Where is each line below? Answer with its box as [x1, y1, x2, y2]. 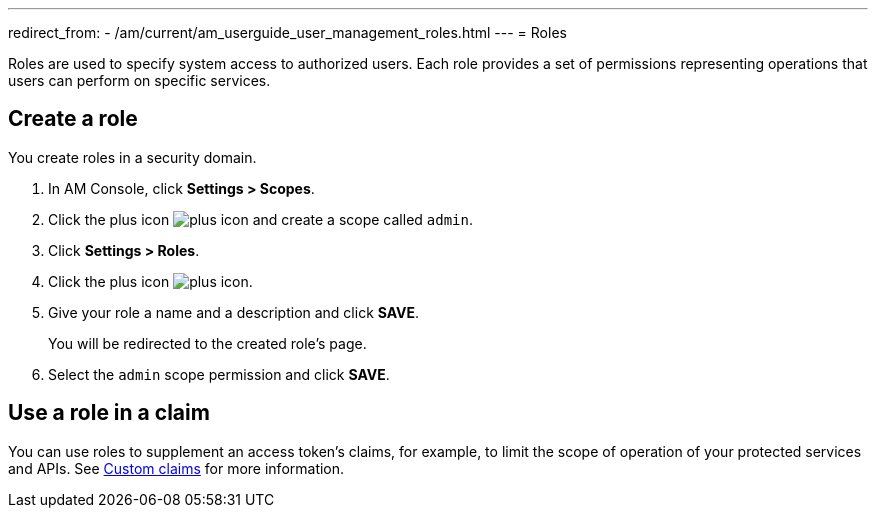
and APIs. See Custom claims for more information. [8, 459, 345, 477]
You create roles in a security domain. [8, 148, 257, 166]
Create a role [8, 106, 138, 132]
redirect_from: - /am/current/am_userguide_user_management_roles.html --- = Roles [8, 24, 567, 41]
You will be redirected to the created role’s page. [48, 334, 367, 352]
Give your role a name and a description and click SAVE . [48, 303, 420, 321]
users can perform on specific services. [8, 72, 271, 89]
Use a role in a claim [8, 400, 210, 426]
